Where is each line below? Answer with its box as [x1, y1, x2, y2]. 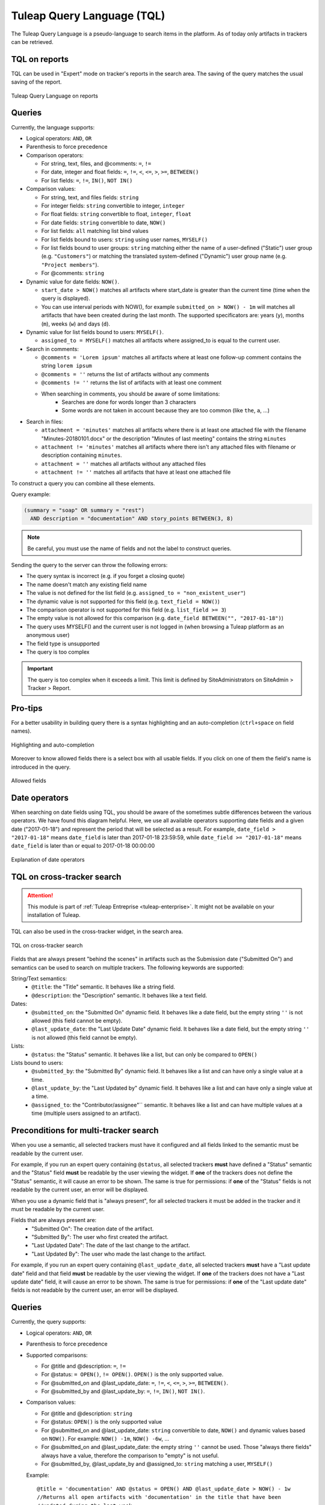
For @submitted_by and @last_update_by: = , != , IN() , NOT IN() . [41, 1388, 205, 1395]
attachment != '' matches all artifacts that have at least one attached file [41, 468, 231, 476]
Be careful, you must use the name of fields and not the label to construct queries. [27, 545, 232, 552]
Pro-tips [11, 703, 43, 713]
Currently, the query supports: [11, 1318, 87, 1326]
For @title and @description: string [41, 1409, 132, 1417]
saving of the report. [11, 78, 62, 85]
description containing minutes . [41, 451, 123, 459]
